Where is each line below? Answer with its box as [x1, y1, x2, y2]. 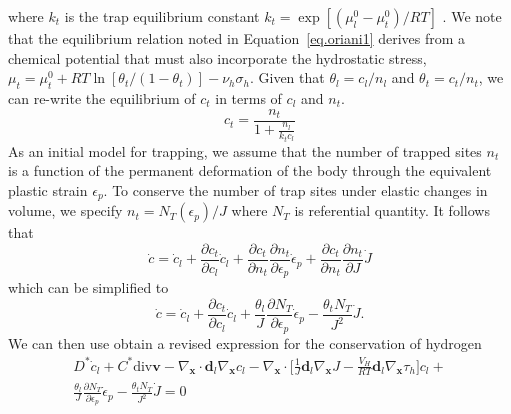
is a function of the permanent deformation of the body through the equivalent [8, 160, 492, 181]
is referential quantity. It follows [294, 200, 490, 221]
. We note [442, 6, 502, 26]
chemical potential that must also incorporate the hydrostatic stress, [8, 47, 427, 68]
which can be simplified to [8, 277, 169, 298]
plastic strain [8, 179, 88, 200]
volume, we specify [8, 200, 123, 221]
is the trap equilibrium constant [64, 6, 260, 26]
